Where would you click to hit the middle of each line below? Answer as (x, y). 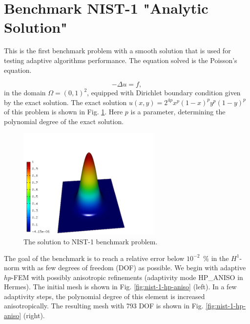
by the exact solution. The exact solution (65, 102)
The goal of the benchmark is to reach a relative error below (94, 258)
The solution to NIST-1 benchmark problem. (91, 241)
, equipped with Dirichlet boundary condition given (164, 93)
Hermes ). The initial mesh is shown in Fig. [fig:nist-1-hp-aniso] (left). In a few (120, 287)
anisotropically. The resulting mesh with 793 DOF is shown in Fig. (104, 306)
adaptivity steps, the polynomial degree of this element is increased (104, 296)
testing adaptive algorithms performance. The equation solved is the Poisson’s (121, 60)
